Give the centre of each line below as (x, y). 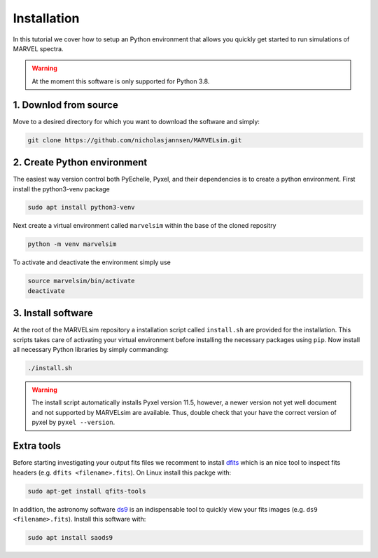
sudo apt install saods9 (70, 537)
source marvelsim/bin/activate (82, 281)
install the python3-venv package (61, 189)
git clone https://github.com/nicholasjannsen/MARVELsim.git (135, 140)
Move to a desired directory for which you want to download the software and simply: (136, 121)
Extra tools (37, 446)
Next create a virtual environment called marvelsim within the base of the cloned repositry (145, 226)
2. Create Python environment (80, 162)
